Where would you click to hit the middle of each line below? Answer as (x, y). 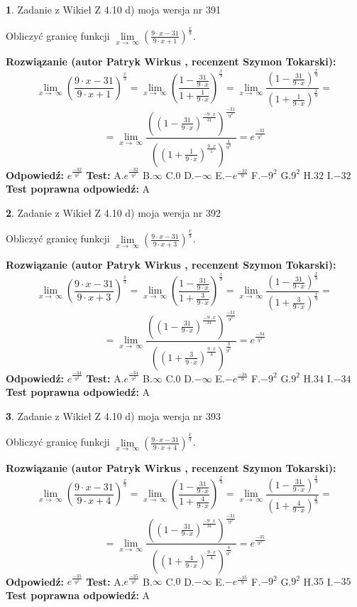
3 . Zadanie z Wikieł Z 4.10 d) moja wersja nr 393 (114, 415)
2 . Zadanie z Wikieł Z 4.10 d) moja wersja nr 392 (114, 212)
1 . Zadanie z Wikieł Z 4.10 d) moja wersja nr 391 (114, 9)
